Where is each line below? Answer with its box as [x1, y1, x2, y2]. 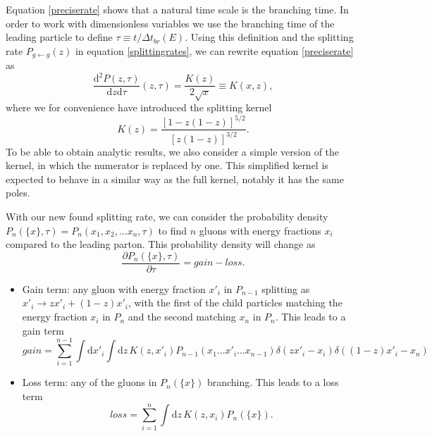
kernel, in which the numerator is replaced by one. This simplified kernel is [6, 158, 328, 173]
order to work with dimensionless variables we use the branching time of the [6, 15, 335, 30]
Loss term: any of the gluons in [22, 375, 157, 390]
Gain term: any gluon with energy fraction [22, 281, 206, 296]
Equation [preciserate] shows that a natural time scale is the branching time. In [6, 2, 349, 16]
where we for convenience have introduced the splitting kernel [6, 100, 272, 115]
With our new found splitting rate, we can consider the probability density [6, 209, 328, 224]
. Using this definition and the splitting [185, 30, 354, 44]
